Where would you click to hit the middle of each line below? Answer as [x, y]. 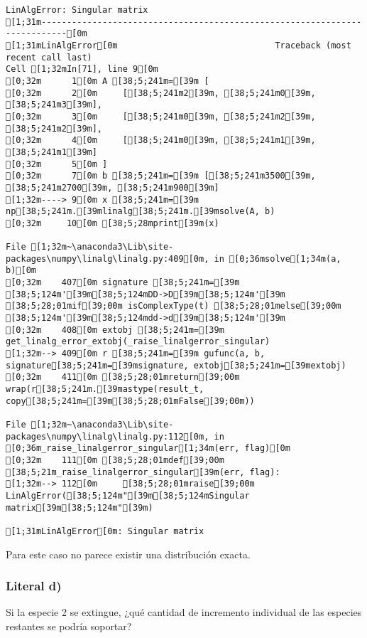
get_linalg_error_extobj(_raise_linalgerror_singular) [138, 342]
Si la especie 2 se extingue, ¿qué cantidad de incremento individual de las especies [184, 612]
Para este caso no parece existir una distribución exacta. [128, 554]
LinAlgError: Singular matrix [77, 10]
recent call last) [49, 57]
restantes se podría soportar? [69, 626]
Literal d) [34, 586]
